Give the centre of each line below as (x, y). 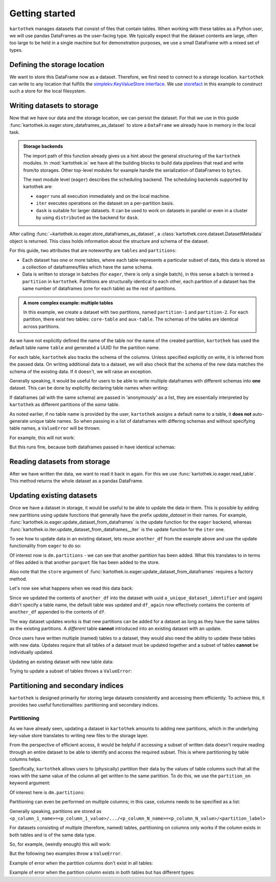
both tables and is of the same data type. (53, 835)
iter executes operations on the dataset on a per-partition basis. (105, 203)
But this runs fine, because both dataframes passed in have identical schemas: (93, 447)
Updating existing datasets (53, 496)
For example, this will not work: (42, 438)
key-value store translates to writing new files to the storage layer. (79, 736)
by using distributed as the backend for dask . (87, 218)
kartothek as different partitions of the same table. (64, 404)
